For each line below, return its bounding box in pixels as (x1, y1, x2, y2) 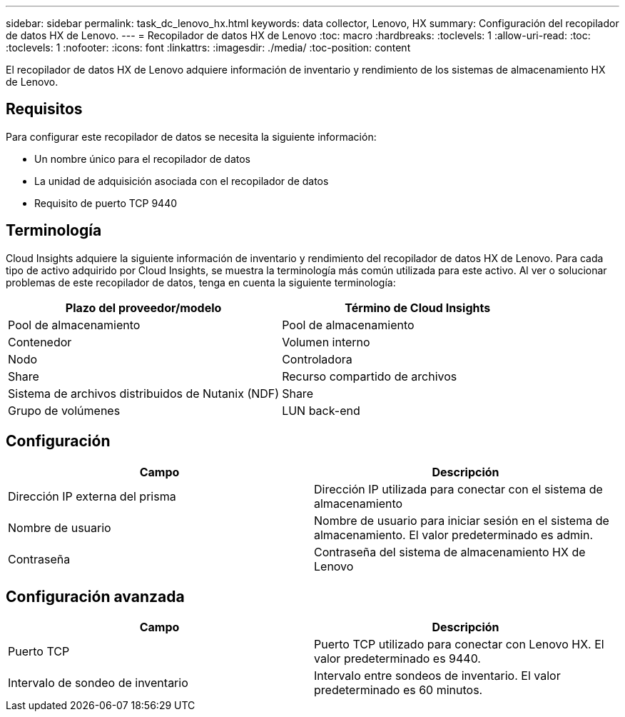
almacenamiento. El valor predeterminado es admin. (314, 527, 594, 542)
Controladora (282, 351, 352, 366)
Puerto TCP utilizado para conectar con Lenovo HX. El (314, 637, 604, 652)
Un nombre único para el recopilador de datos (34, 152, 250, 165)
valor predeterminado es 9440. (314, 651, 481, 666)
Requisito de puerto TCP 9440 (34, 196, 178, 209)
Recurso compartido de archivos (282, 368, 457, 383)
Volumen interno (282, 334, 370, 349)
